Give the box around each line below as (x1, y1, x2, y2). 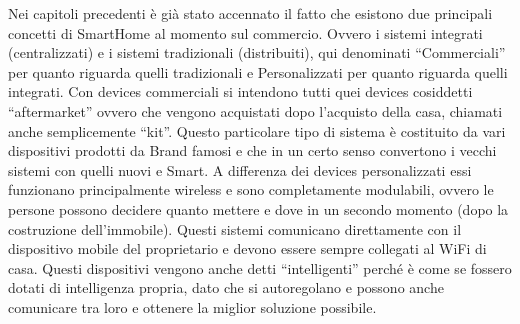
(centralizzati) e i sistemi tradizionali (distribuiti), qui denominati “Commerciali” (8, 42, 506, 63)
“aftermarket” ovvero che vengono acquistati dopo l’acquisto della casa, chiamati (8, 100, 503, 121)
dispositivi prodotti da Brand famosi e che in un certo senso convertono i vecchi (8, 140, 497, 161)
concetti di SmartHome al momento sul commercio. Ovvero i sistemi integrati (8, 22, 483, 43)
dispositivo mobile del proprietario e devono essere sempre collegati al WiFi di (8, 238, 487, 259)
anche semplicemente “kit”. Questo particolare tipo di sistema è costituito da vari (8, 120, 506, 141)
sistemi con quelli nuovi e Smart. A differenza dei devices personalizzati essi (8, 159, 472, 180)
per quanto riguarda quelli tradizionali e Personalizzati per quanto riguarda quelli (8, 61, 508, 82)
